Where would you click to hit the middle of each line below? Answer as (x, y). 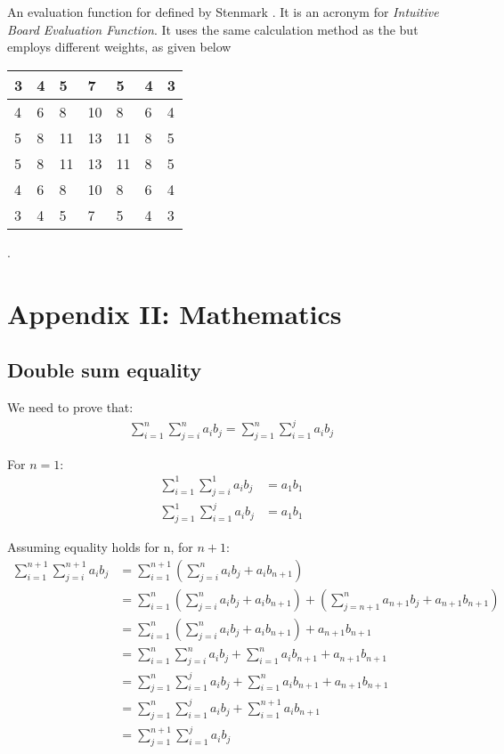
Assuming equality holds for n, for (100, 547)
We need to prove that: (70, 406)
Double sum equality (105, 370)
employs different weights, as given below (119, 47)
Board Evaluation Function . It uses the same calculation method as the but (213, 29)
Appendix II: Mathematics (175, 313)
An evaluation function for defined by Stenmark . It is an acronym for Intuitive (223, 12)
